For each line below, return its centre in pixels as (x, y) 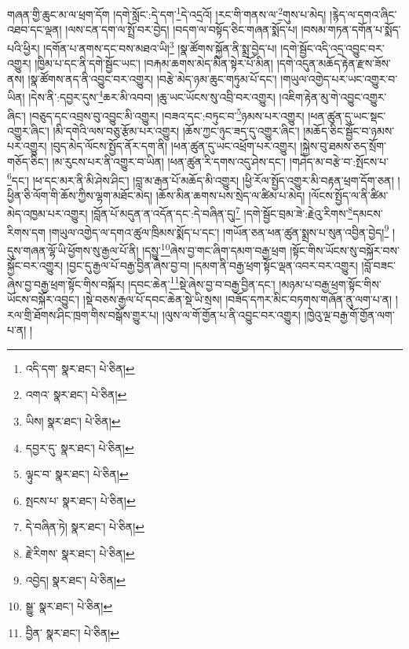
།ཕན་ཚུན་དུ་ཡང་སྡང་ (347, 115)
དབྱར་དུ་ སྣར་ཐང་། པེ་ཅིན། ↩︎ (80, 447)
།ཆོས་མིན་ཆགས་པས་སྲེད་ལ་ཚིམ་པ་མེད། (230, 195)
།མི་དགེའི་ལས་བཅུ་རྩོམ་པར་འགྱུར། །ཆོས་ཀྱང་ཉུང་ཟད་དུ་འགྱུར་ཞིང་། (176, 130)
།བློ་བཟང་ (378, 265)
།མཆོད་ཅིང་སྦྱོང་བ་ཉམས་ (349, 130)
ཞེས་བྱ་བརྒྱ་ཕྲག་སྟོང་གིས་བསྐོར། (66, 284)
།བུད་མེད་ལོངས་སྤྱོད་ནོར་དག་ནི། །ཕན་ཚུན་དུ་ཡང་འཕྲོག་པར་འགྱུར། (173, 146)
